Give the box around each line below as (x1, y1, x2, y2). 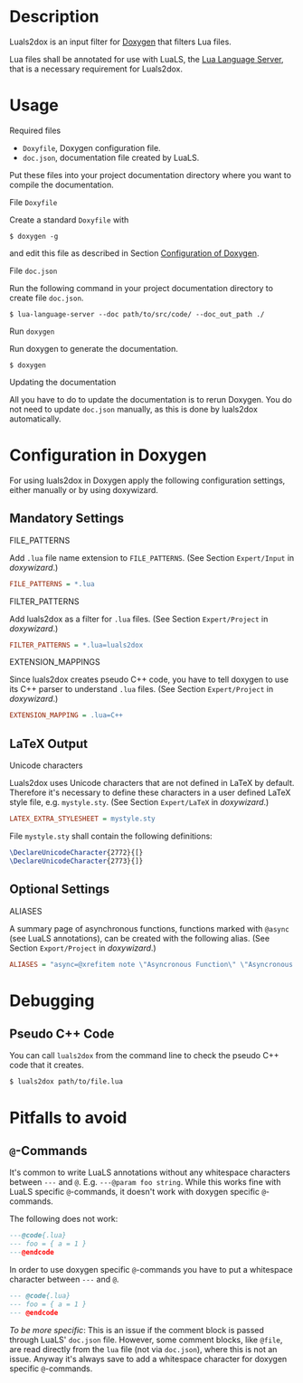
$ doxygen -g (9, 232, 59, 241)
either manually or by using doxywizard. (9, 484, 158, 495)
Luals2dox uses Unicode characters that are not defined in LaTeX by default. (9, 778, 295, 789)
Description (9, 6, 99, 27)
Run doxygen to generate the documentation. (9, 343, 179, 354)
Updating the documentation (9, 376, 117, 387)
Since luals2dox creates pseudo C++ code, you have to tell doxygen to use (9, 674, 289, 685)
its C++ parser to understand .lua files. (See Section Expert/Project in (9, 684, 274, 695)
